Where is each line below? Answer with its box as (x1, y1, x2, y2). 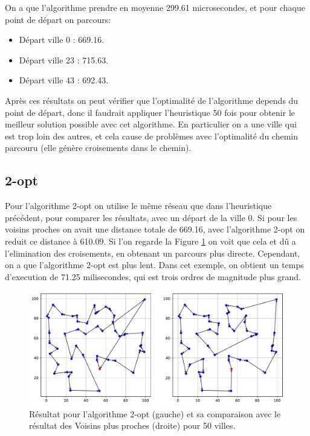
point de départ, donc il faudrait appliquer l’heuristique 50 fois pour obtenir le (5, 106, 295, 118)
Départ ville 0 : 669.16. (19, 33, 105, 46)
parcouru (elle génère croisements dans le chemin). (5, 141, 192, 154)
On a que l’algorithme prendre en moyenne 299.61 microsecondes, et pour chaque (5, 1, 305, 13)
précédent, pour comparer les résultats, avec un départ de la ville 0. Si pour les (5, 211, 297, 223)
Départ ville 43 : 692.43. (19, 74, 109, 86)
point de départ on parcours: (5, 13, 111, 25)
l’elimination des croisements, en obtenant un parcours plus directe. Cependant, (5, 246, 300, 259)
